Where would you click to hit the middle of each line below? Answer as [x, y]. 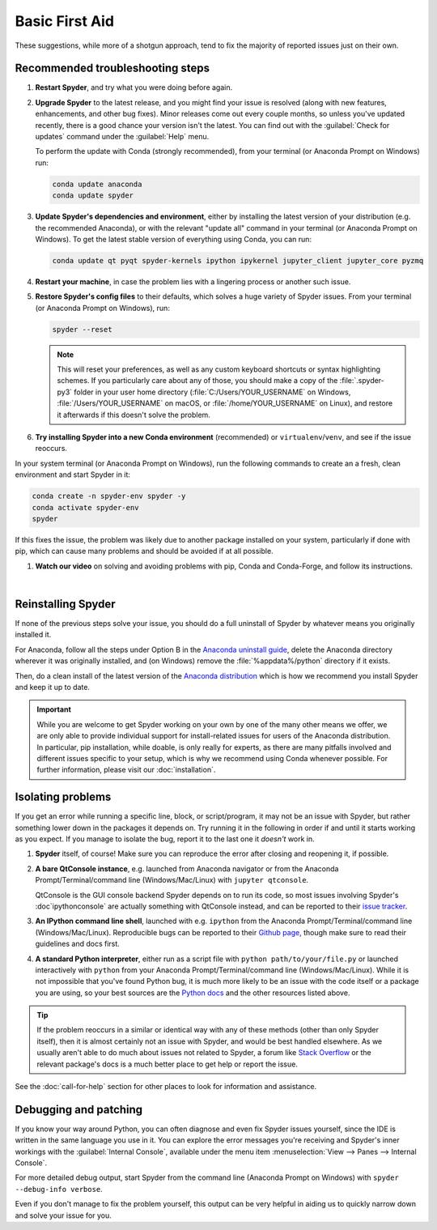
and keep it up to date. [53, 687]
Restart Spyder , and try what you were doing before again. [134, 87]
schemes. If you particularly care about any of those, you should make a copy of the [197, 381]
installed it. [33, 635]
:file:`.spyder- [362, 381]
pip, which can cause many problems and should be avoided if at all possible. [144, 551]
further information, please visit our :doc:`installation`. [126, 770]
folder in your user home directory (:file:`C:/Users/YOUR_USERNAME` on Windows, [212, 392]
